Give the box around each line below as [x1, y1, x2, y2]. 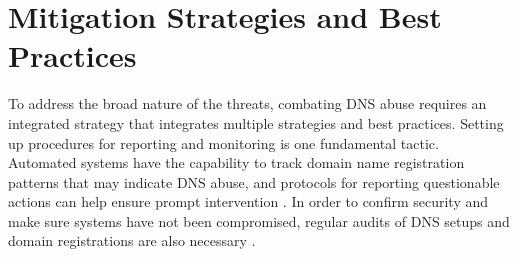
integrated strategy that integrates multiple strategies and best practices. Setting [8, 112, 504, 133]
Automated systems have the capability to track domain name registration [8, 152, 465, 173]
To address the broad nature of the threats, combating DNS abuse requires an [8, 93, 487, 114]
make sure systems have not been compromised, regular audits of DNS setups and [8, 210, 510, 231]
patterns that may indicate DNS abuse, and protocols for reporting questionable [8, 171, 500, 192]
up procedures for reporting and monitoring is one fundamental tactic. [8, 132, 439, 153]
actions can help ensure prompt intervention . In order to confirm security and [8, 191, 489, 212]
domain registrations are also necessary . [8, 230, 256, 251]
